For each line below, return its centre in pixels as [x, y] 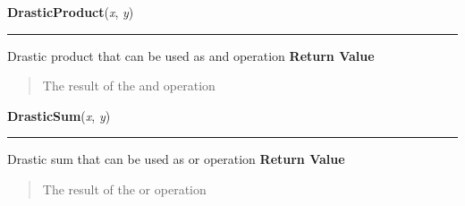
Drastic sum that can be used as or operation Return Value [176, 159]
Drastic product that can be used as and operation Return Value [191, 55]
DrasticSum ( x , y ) [59, 115]
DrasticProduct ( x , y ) [71, 12]
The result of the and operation [129, 86]
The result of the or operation [124, 189]
